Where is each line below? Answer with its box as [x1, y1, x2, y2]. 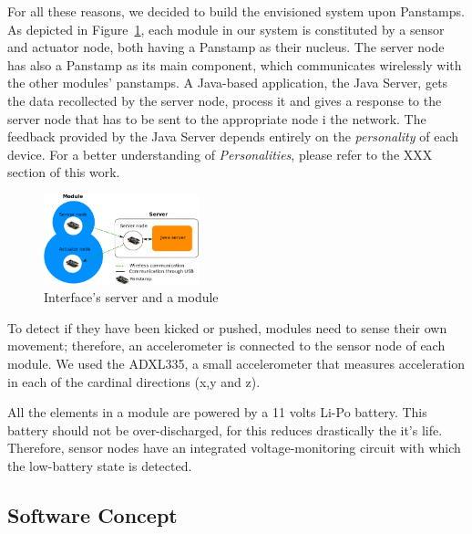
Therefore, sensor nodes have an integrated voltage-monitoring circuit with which [7, 438, 461, 457]
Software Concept [7, 500, 178, 529]
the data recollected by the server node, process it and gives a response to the [7, 90, 442, 110]
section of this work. [7, 162, 120, 182]
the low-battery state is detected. [7, 456, 192, 475]
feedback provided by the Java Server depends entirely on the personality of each [7, 127, 459, 146]
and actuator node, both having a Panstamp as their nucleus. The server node [7, 37, 445, 57]
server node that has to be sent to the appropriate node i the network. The [7, 109, 426, 128]
